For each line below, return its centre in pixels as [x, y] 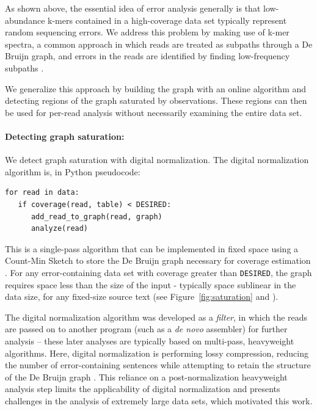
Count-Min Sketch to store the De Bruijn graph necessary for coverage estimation [158, 260]
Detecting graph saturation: [65, 136]
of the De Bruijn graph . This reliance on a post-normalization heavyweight [146, 376]
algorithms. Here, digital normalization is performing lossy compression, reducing [157, 353]
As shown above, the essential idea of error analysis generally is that [133, 8]
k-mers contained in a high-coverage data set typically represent [167, 20]
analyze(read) [60, 229]
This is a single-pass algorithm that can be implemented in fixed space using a [152, 248]
